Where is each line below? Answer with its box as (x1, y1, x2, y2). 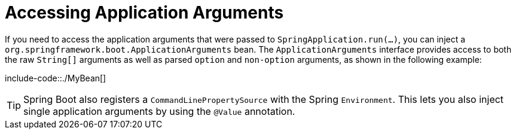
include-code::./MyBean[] (5, 72, 106, 83)
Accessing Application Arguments (5, 2, 284, 23)
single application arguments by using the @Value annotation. (23, 105, 295, 117)
